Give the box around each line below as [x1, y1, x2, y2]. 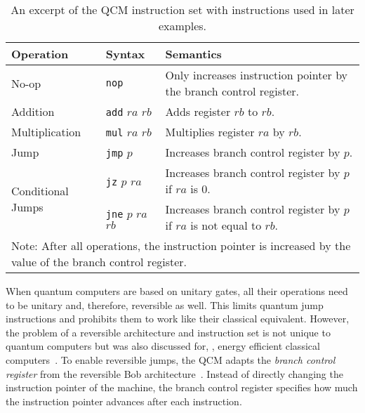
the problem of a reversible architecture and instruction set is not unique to [6, 324, 331, 339]
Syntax [105, 46, 145, 62]
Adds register [165, 103, 231, 119]
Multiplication [11, 124, 81, 140]
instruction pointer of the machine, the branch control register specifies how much [6, 380, 358, 395]
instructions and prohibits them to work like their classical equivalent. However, [6, 311, 350, 326]
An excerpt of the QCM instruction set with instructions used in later [11, 1, 354, 18]
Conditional [11, 183, 69, 199]
